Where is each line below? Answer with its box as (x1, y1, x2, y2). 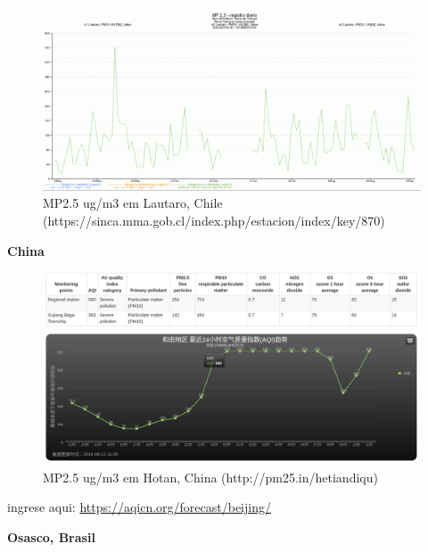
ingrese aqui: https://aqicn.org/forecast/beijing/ (7, 498, 271, 516)
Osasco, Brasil (7, 528, 95, 547)
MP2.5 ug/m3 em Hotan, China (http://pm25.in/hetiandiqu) (43, 467, 378, 486)
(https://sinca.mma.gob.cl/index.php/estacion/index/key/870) (43, 210, 385, 229)
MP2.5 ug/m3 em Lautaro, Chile (43, 194, 223, 212)
